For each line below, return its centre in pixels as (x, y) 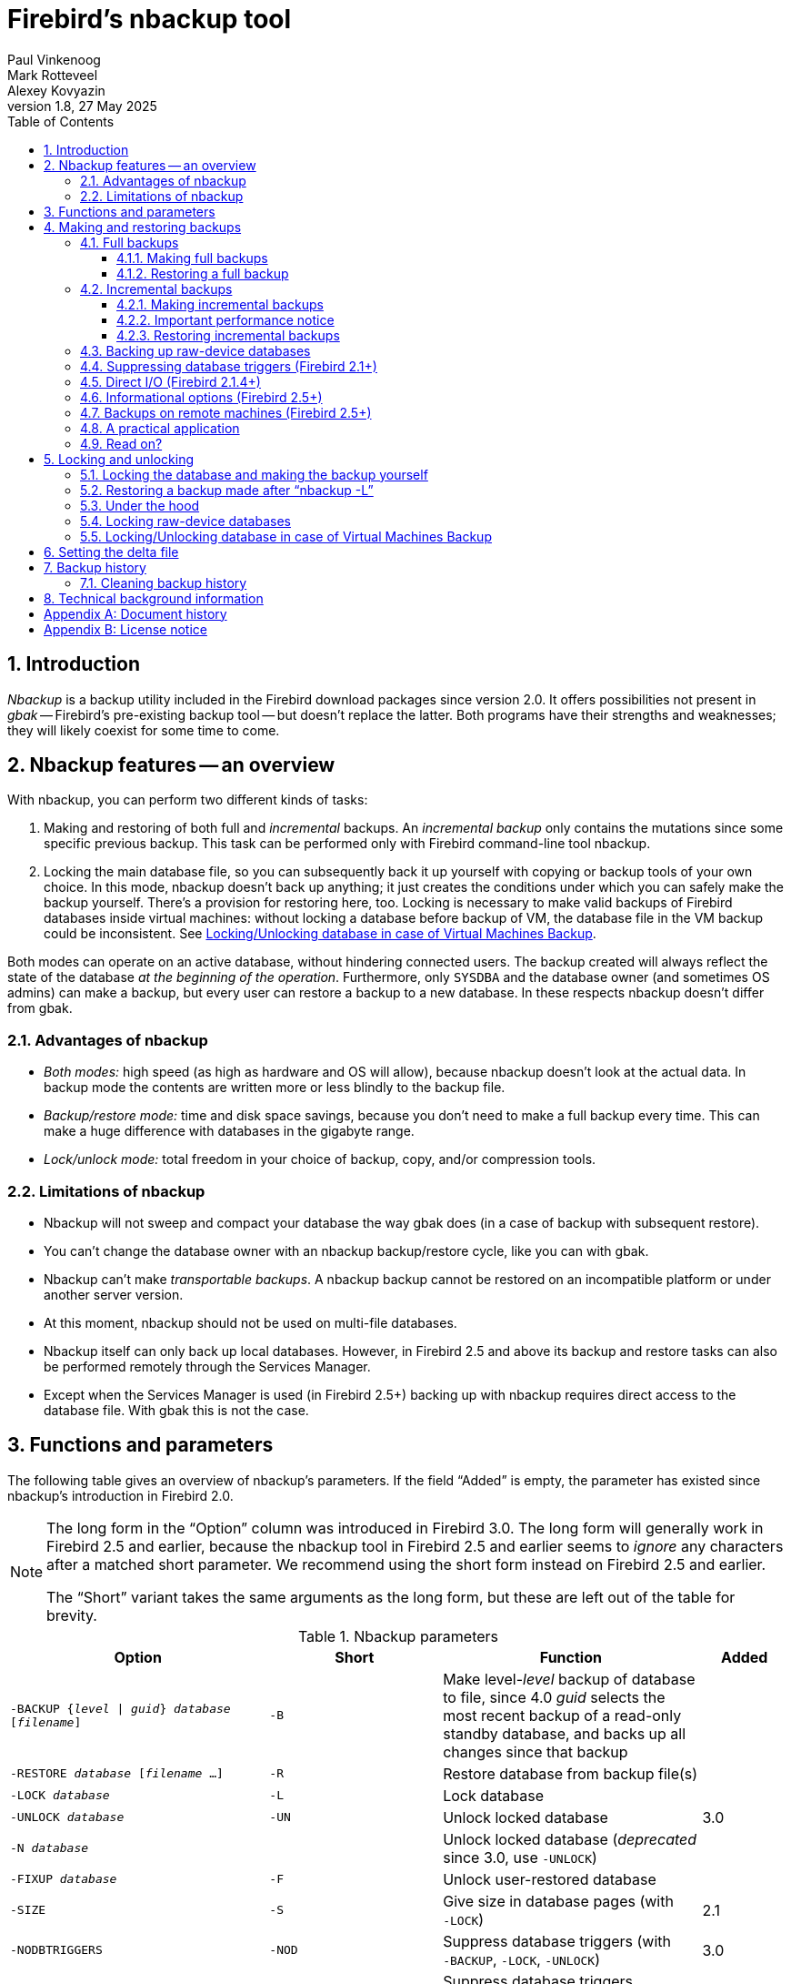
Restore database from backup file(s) (571, 1773)
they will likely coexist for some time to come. (144, 730)
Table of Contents (61, 121)
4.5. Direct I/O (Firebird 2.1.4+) (170, 381)
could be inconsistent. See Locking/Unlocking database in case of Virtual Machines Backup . (320, 934)
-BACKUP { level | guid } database (120, 1708)
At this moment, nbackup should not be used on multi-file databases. (250, 1322)
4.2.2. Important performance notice (225, 319)
